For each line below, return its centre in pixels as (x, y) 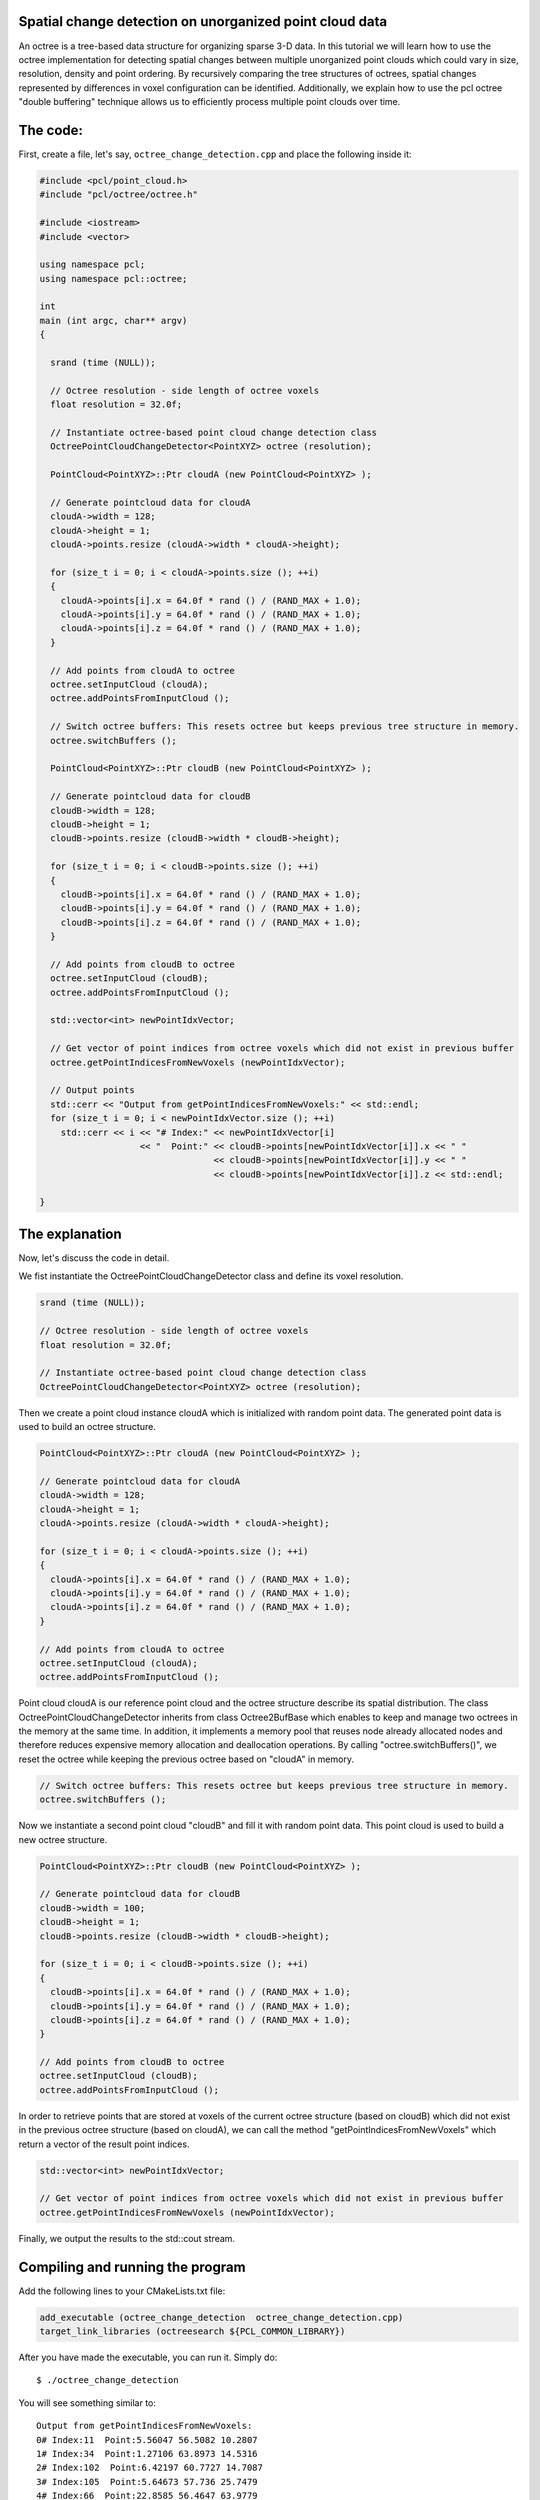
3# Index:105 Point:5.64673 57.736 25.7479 (147, 2481)
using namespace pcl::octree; (113, 278)
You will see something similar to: (87, 2402)
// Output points (92, 1090)
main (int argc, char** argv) (113, 320)
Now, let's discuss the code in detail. (94, 1257)
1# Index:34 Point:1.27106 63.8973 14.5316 (147, 2453)
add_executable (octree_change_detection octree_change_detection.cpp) (221, 2317)
